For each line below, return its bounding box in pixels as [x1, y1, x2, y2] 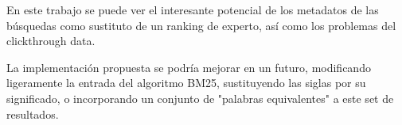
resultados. [6, 105, 59, 122]
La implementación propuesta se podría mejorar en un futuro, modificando [6, 59, 371, 75]
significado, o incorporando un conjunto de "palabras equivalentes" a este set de [6, 89, 394, 106]
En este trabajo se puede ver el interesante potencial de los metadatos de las [6, 2, 379, 17]
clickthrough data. [6, 32, 96, 49]
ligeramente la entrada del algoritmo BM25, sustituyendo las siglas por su [6, 74, 366, 91]
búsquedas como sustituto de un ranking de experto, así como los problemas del [6, 17, 396, 33]
